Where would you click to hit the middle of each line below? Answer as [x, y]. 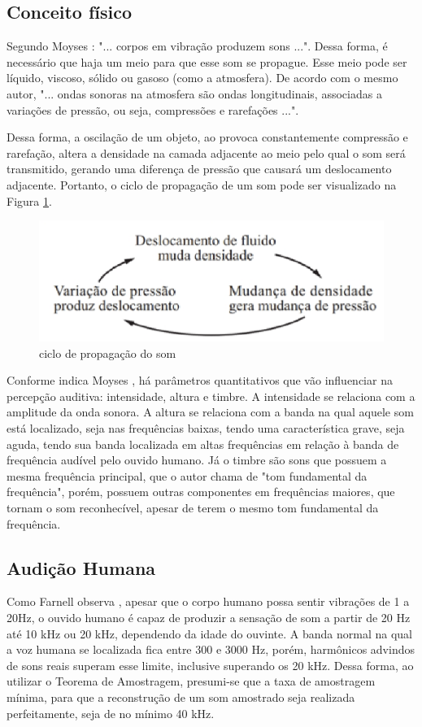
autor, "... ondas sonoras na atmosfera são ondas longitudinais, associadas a [194, 93]
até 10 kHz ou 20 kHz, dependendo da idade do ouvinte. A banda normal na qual [210, 633]
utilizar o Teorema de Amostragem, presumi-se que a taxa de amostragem [191, 681]
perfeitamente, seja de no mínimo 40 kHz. [111, 713]
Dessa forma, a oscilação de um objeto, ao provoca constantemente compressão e [207, 137]
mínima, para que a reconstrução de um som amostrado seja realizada [181, 697]
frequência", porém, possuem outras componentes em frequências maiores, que [201, 492]
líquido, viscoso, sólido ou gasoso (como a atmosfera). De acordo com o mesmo [202, 78]
